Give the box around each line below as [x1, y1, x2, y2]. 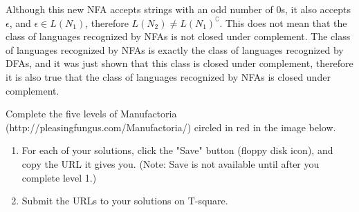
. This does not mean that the [219, 15, 347, 30]
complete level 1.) [21, 170, 97, 184]
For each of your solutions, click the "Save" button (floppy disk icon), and [21, 143, 333, 157]
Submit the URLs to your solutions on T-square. [21, 193, 228, 208]
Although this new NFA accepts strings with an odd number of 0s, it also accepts [6, 2, 351, 16]
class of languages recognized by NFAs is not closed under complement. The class [6, 29, 351, 44]
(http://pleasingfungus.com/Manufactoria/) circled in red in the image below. [6, 119, 336, 134]
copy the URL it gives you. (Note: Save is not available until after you [21, 156, 320, 171]
